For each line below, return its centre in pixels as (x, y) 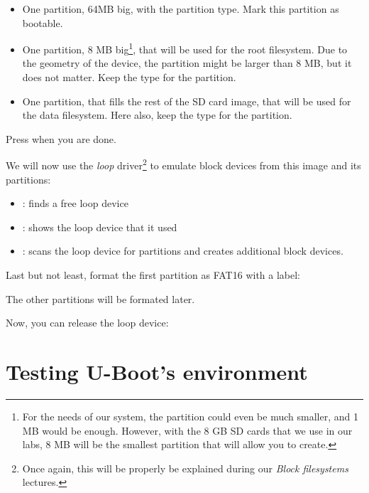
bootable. (43, 22)
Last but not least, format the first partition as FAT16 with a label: (153, 275)
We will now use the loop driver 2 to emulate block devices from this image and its (183, 164)
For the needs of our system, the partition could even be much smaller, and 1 (190, 416)
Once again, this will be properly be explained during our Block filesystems (185, 468)
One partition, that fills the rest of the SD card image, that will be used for (187, 101)
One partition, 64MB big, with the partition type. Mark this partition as (181, 9)
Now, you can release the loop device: (87, 323)
